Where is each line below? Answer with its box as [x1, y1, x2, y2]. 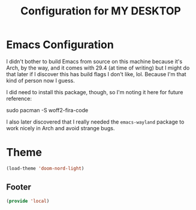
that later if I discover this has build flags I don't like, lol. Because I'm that [6, 70, 187, 77]
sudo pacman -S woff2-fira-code [6, 106, 89, 113]
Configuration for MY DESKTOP [20, 4, 181, 18]
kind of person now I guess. [6, 77, 75, 84]
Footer [6, 182, 32, 193]
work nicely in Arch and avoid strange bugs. [6, 124, 115, 131]
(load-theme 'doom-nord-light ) [6, 165, 85, 172]
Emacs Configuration [6, 38, 114, 52]
